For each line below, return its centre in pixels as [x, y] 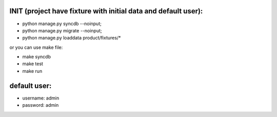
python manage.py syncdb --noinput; [62, 24]
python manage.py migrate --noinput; [62, 30]
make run [32, 71]
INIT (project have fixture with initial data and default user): [106, 11]
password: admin [41, 105]
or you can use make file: [36, 47]
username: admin [41, 98]
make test [33, 64]
